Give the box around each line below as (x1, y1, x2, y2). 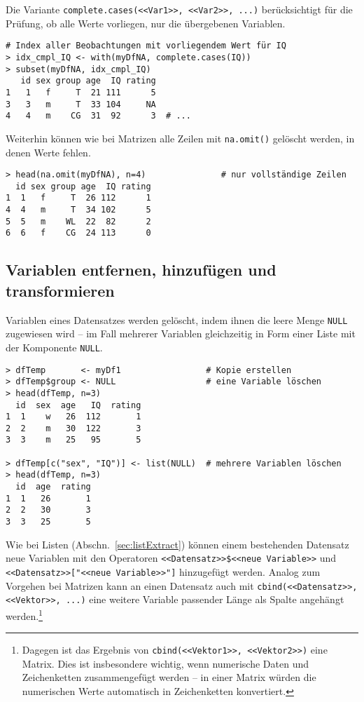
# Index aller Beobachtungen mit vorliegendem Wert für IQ (6, 41, 286, 51)
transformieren (6, 279, 115, 301)
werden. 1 (6, 606, 43, 623)
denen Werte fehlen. (6, 144, 91, 159)
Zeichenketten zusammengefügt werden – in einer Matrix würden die (22, 670, 316, 684)
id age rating (15, 482, 91, 492)
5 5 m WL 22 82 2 (6, 216, 151, 227)
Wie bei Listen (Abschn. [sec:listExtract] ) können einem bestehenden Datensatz (6, 536, 349, 551)
